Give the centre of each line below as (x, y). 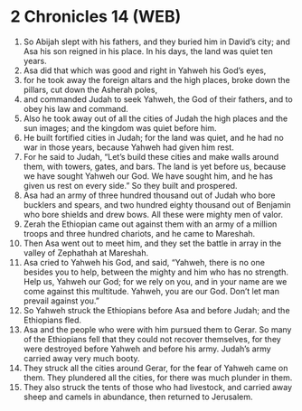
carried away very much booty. (81, 358)
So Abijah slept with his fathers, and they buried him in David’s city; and (156, 42)
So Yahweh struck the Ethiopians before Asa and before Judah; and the (156, 310)
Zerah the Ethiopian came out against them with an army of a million (150, 224)
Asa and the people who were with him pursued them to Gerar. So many (157, 329)
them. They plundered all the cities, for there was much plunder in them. (158, 378)
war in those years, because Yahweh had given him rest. (128, 147)
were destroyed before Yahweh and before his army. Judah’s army (147, 349)
